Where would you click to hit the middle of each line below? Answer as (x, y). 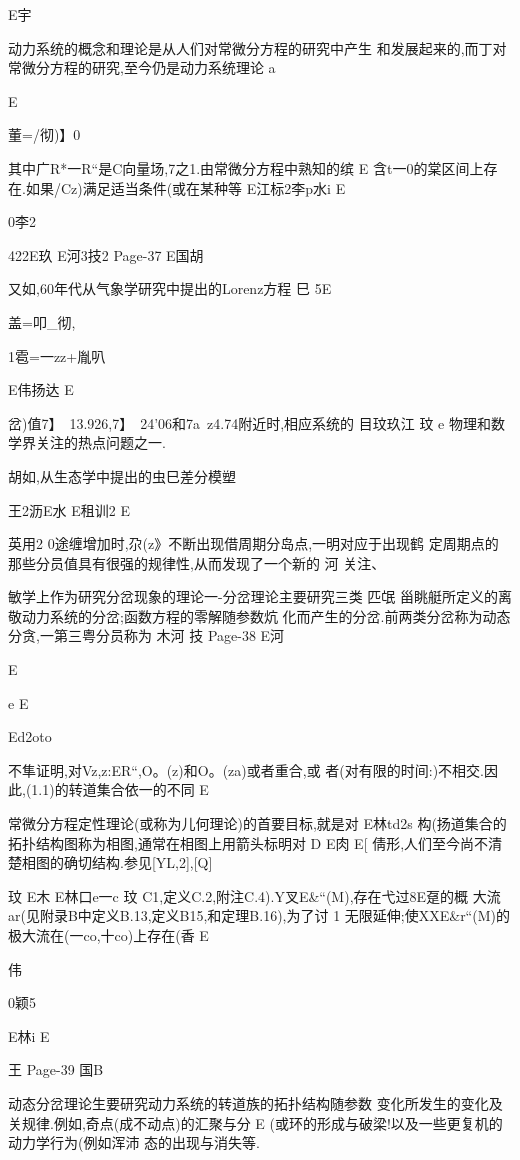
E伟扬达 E (41, 389)
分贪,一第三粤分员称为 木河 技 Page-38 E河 (146, 635)
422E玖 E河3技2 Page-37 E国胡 (106, 254)
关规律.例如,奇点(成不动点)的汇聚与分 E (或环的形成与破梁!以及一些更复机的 (255, 1122)
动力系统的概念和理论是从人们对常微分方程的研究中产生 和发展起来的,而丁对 (257, 47)
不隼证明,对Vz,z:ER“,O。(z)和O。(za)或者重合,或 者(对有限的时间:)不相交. (246, 769)
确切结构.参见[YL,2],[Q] (138, 862)
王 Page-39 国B (56, 1069)
